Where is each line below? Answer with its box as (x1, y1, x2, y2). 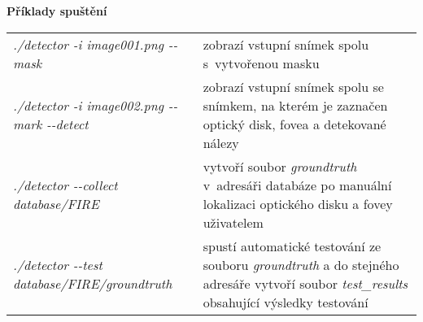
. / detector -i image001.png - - (13, 34, 178, 54)
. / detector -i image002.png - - (13, 95, 178, 115)
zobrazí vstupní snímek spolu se (203, 76, 384, 96)
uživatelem (203, 212, 264, 232)
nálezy (203, 133, 239, 152)
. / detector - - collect (13, 175, 118, 194)
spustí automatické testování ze (203, 236, 382, 255)
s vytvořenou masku (203, 53, 320, 72)
